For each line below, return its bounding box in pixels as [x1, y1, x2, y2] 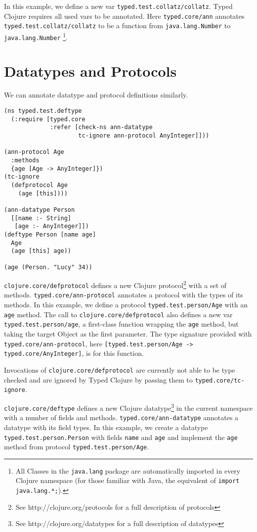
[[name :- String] [11, 214, 72, 222]
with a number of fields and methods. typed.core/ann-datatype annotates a [4, 412, 239, 423]
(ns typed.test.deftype [4, 107, 82, 114]
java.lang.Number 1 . [4, 30, 68, 42]
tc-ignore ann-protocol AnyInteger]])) [78, 132, 210, 139]
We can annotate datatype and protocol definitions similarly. [4, 90, 188, 100]
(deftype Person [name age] [4, 231, 96, 238]
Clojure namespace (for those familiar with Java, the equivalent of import [15, 475, 240, 485]
